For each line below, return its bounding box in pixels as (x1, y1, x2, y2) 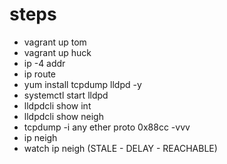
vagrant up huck (23, 46, 92, 58)
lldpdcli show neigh (23, 110, 104, 122)
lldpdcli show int (23, 99, 92, 112)
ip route (23, 68, 57, 80)
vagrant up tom (23, 36, 87, 48)
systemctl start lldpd (23, 89, 109, 101)
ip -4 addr (23, 57, 66, 69)
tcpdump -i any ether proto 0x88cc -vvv (23, 121, 191, 133)
